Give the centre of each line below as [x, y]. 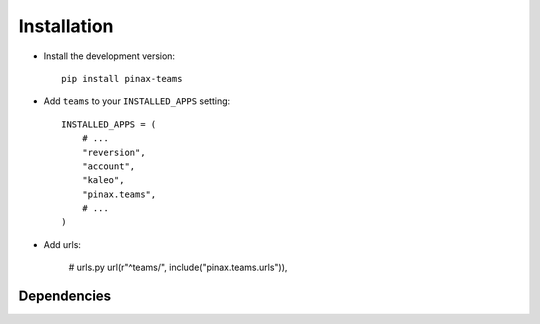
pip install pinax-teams [122, 78]
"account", [108, 166]
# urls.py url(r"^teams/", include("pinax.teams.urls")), [178, 267]
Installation [66, 26]
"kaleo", [103, 180]
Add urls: [62, 244]
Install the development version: [109, 56]
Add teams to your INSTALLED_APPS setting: [137, 101]
